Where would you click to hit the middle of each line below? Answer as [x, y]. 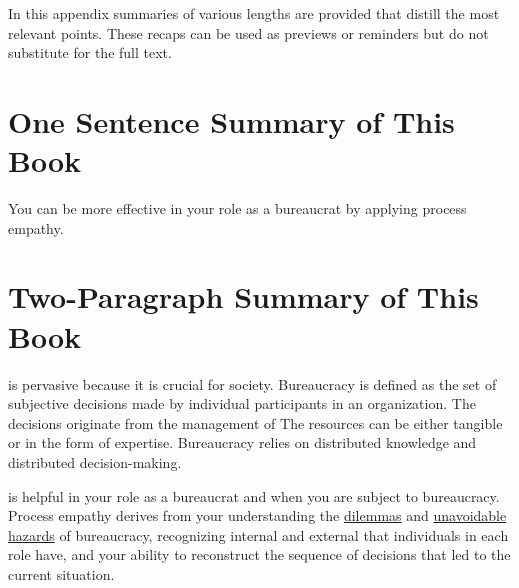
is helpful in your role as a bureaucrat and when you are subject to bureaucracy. [254, 495]
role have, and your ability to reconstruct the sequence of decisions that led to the [259, 554]
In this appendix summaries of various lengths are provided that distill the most [254, 13]
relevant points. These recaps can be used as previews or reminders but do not [248, 32]
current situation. [61, 573]
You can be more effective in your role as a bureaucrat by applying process [237, 208]
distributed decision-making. [95, 461]
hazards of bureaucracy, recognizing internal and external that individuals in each [258, 534]
